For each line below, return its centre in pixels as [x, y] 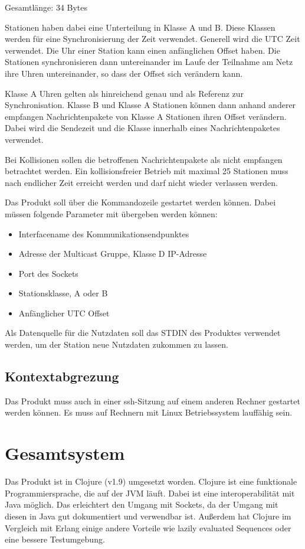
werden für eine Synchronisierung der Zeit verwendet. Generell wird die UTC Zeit [152, 39]
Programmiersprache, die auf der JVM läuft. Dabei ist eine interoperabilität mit [150, 493]
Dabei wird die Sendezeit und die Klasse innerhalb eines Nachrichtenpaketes [142, 128]
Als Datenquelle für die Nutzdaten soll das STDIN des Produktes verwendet [143, 333]
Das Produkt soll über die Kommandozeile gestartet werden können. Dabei [140, 202]
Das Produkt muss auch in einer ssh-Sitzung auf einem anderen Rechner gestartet [152, 401]
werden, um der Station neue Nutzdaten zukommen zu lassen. [117, 344]
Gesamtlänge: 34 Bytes [46, 7]
